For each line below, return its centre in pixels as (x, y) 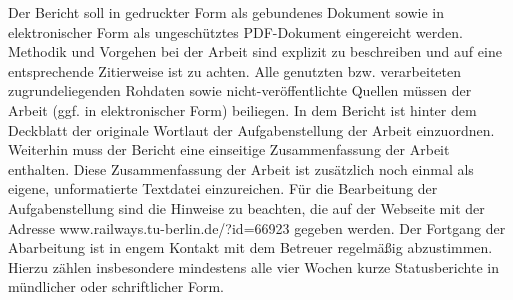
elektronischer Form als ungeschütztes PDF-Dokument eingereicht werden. (235, 31)
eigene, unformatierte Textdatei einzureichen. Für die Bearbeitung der (223, 188)
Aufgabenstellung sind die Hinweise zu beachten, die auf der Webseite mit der (246, 207)
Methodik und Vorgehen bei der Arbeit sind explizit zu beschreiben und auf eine (255, 51)
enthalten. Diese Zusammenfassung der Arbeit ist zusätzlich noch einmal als (241, 168)
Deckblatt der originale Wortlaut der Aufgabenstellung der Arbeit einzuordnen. (251, 129)
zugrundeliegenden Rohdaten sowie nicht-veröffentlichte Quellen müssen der (240, 90)
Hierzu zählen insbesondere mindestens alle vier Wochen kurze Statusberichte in (253, 266)
